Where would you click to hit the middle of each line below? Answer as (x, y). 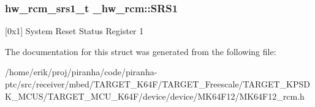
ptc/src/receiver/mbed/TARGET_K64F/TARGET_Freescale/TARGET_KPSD (157, 84)
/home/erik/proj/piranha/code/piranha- (81, 72)
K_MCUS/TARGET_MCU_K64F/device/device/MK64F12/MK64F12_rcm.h (155, 96)
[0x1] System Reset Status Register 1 (74, 31)
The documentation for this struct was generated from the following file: (141, 51)
